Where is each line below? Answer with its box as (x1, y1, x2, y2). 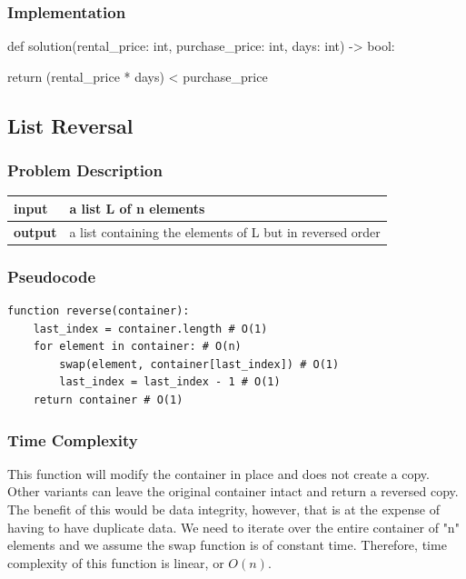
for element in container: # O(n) (33, 340, 242, 354)
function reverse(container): (7, 304, 190, 318)
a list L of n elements (69, 198, 205, 217)
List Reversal (7, 111, 134, 139)
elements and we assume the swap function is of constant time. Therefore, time (7, 535, 447, 554)
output (14, 222, 57, 241)
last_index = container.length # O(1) (33, 322, 268, 335)
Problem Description (7, 159, 163, 182)
